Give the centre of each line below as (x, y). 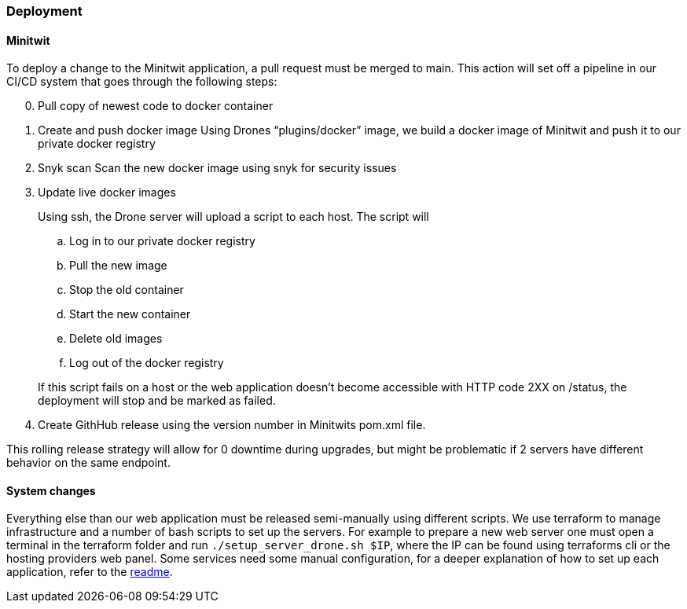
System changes (51, 490)
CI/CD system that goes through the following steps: (142, 82)
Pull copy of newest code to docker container (156, 106)
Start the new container (130, 314)
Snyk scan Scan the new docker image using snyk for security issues (217, 168)
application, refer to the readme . (90, 572)
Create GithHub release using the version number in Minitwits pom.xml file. (232, 425)
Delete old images (116, 339)
